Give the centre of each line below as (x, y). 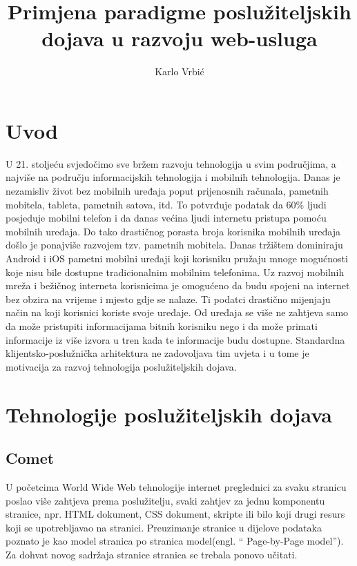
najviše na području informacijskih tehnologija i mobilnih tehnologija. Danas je (173, 177)
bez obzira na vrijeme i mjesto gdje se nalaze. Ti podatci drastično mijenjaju (168, 299)
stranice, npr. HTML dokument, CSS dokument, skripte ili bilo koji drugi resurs (175, 514)
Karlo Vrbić (180, 71)
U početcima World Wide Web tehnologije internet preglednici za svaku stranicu (176, 486)
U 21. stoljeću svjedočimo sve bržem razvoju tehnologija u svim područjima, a (171, 163)
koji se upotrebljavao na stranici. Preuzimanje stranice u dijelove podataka (164, 527)
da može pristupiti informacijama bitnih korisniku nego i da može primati (162, 325)
